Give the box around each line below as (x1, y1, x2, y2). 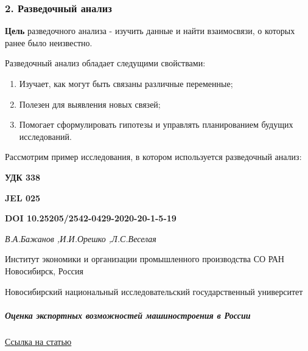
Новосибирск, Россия (5, 264, 84, 277)
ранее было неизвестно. (5, 36, 93, 49)
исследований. (19, 130, 72, 142)
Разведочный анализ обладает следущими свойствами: (5, 57, 206, 69)
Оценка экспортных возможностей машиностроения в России (5, 308, 251, 321)
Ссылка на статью (5, 335, 72, 347)
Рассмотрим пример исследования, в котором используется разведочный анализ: (5, 150, 302, 163)
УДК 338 (5, 170, 41, 183)
